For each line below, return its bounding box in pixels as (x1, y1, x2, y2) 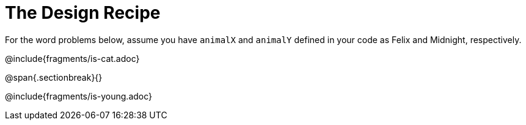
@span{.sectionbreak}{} (5, 72, 103, 83)
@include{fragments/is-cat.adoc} (5, 53, 140, 64)
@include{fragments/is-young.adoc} (5, 90, 153, 101)
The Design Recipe (5, 2, 161, 23)
